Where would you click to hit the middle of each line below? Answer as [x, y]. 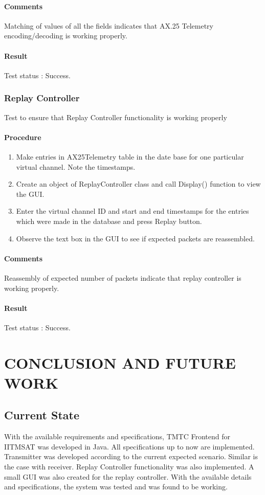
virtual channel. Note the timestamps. [76, 166]
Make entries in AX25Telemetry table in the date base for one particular [130, 156]
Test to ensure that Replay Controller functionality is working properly [116, 117]
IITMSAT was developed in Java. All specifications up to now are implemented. [129, 446]
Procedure [23, 137]
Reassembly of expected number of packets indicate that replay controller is [123, 277]
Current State [42, 415]
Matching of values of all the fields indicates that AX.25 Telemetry [109, 25]
